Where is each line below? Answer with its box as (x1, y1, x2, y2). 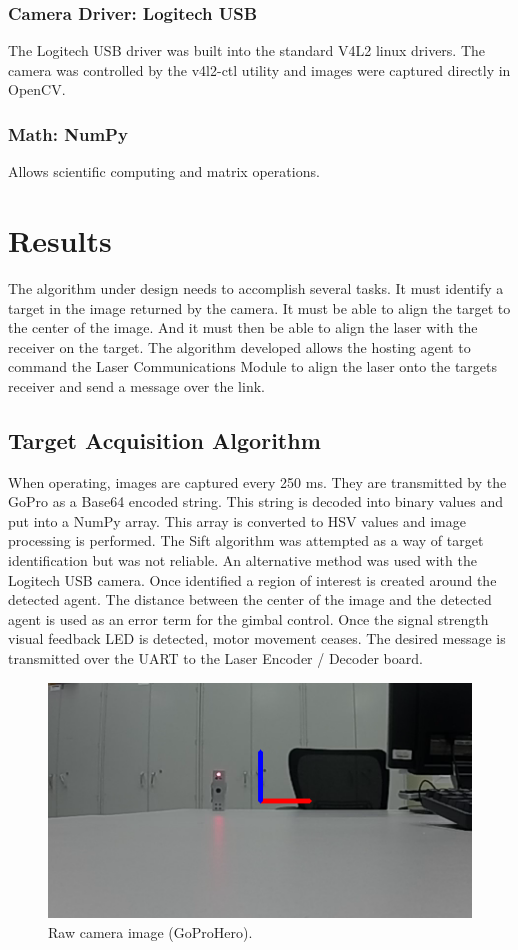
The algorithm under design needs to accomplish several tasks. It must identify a (8, 277, 504, 298)
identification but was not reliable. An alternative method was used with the (8, 550, 477, 571)
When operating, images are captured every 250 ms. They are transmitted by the (8, 471, 507, 492)
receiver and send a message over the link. (8, 375, 265, 396)
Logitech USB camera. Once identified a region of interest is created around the (8, 569, 497, 590)
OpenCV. (8, 79, 66, 100)
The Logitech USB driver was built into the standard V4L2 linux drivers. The (8, 40, 486, 61)
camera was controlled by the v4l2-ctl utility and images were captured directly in (8, 59, 511, 80)
